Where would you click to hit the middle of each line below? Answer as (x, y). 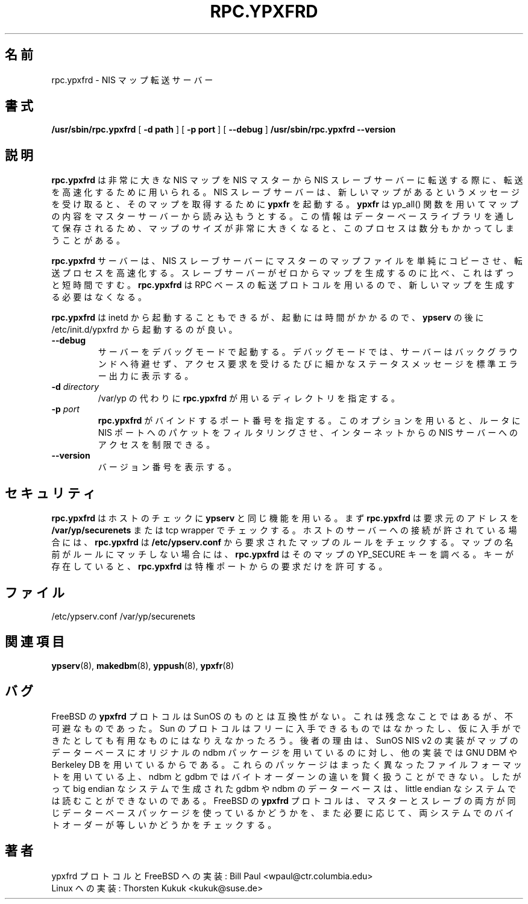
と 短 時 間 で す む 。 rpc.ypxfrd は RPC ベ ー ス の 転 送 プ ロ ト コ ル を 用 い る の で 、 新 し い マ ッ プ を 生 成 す (283, 285)
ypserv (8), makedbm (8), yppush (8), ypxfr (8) (143, 665)
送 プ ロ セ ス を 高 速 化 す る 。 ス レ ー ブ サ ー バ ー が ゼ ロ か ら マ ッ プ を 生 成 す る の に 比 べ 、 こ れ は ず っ (283, 273)
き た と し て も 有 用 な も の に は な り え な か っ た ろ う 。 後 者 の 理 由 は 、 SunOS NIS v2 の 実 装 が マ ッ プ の (285, 740)
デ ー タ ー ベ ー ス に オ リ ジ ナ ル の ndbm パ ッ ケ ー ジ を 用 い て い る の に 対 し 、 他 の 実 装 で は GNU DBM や (284, 752)
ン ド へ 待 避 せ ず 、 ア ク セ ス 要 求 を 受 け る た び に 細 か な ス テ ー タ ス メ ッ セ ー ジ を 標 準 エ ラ (308, 364)
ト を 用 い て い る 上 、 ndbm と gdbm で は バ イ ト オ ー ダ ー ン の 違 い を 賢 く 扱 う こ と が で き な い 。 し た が (286, 776)
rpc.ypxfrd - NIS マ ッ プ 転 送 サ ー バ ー (132, 80)
